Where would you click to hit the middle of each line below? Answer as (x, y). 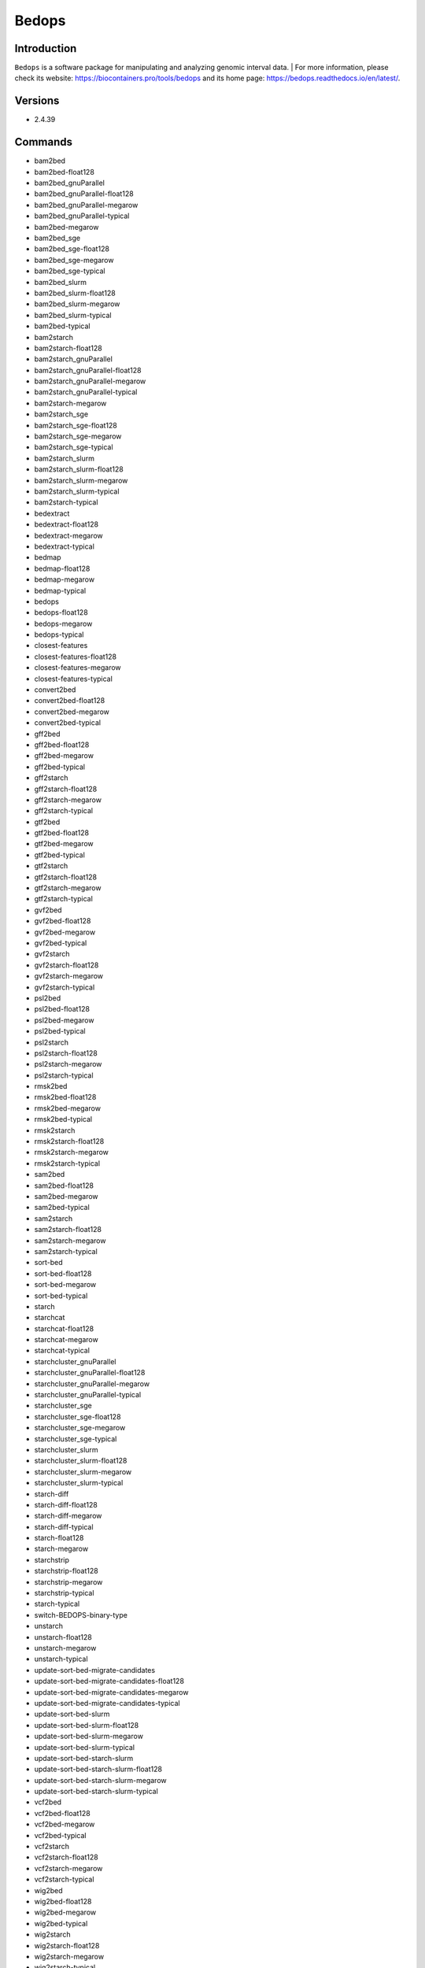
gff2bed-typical (60, 767)
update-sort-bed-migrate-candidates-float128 (109, 1681)
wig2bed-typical (61, 1923)
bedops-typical (59, 634)
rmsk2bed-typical (63, 1119)
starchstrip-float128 (66, 1571)
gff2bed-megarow (64, 756)
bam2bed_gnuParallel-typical (82, 216)
